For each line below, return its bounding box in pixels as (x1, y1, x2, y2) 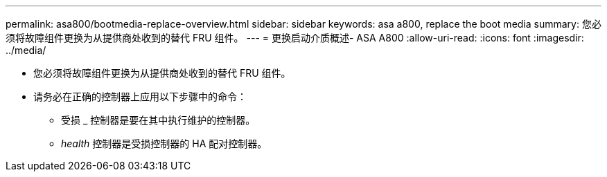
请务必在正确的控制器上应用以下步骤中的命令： (33, 91, 247, 102)
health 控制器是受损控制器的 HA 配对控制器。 (61, 138, 267, 149)
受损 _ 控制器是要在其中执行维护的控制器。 (61, 114, 256, 126)
